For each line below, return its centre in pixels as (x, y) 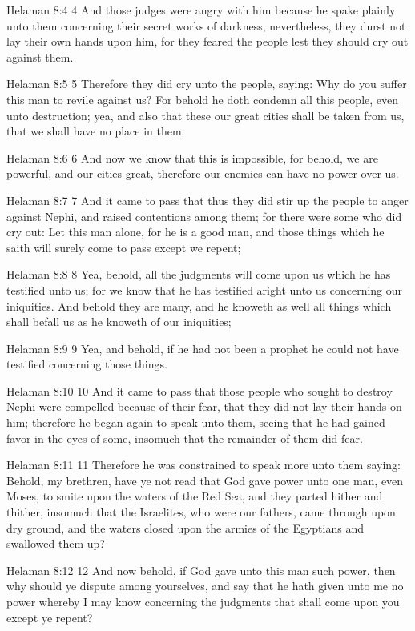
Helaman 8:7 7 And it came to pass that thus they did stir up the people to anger (207, 200)
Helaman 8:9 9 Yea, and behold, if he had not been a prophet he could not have (203, 348)
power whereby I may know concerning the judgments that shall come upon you (203, 601)
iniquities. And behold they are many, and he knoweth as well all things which (199, 305)
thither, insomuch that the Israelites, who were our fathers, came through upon (201, 512)
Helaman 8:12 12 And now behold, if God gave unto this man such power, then (201, 570)
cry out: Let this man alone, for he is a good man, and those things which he (195, 232)
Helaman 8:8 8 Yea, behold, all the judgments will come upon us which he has (199, 274)
